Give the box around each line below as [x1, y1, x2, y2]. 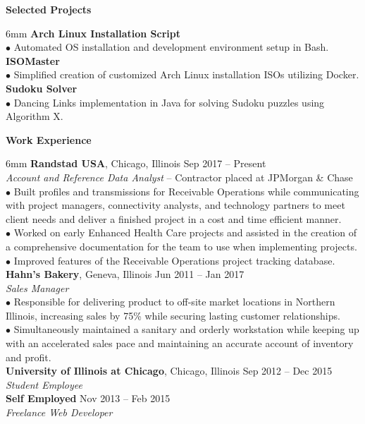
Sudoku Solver [6, 80, 78, 95]
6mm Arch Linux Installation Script [6, 25, 181, 40]
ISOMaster [6, 53, 60, 68]
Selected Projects [6, 2, 92, 16]
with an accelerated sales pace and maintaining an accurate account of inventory [6, 336, 354, 351]
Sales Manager [6, 280, 69, 295]
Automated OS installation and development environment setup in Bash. [13, 40, 329, 54]
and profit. [6, 349, 51, 364]
